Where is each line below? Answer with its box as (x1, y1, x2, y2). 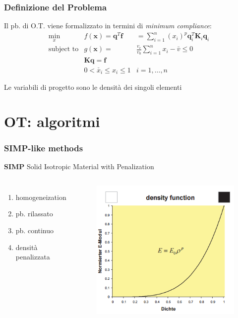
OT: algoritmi (4, 111, 100, 131)
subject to (48, 46, 79, 53)
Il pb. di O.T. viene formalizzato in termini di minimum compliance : (4, 20, 212, 31)
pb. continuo (15, 225, 54, 236)
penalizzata (15, 252, 50, 262)
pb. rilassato (15, 208, 53, 219)
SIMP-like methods (4, 141, 83, 154)
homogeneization (15, 191, 66, 202)
